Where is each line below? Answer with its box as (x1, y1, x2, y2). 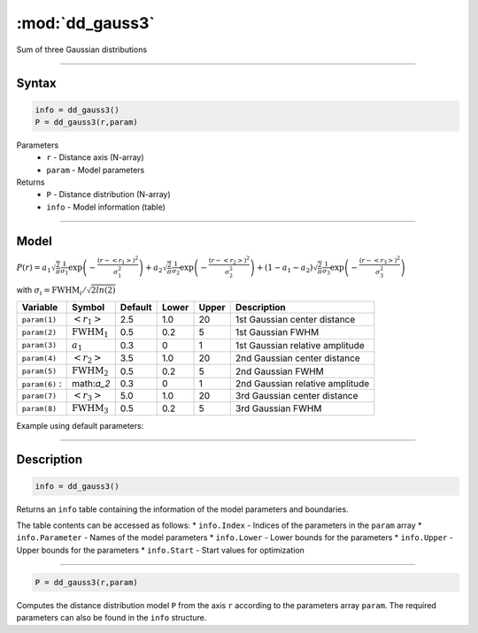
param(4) (21, 354, 58, 362)
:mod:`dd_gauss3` (16, 13, 155, 33)
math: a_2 (71, 377, 111, 389)
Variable (21, 301, 58, 313)
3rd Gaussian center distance (235, 390, 358, 402)
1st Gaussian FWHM (235, 326, 320, 339)
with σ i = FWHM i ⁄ (16, 284, 86, 297)
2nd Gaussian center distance (235, 352, 360, 364)
